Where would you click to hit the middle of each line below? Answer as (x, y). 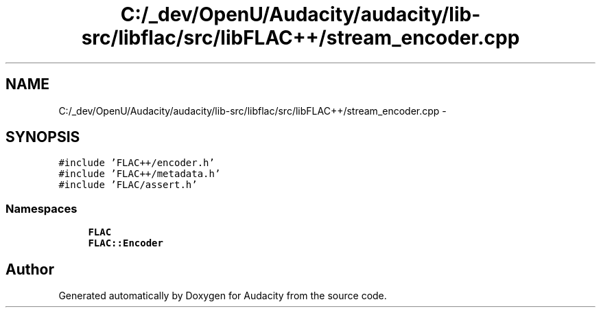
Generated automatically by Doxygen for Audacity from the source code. (223, 296)
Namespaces (42, 208)
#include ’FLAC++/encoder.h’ (137, 163)
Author (30, 269)
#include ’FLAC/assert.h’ (128, 185)
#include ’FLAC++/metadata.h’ (140, 174)
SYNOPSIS (43, 137)
